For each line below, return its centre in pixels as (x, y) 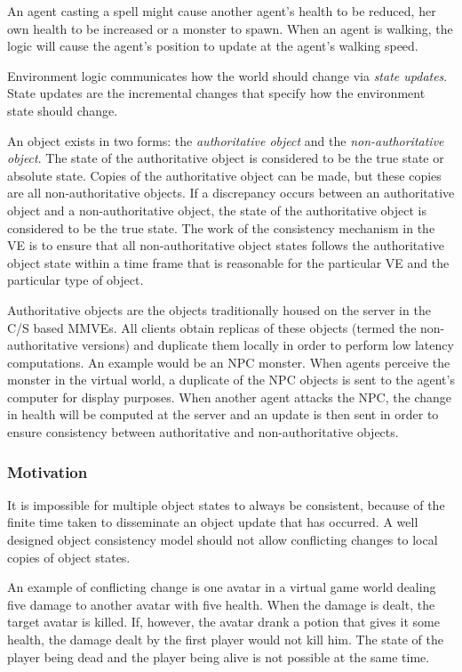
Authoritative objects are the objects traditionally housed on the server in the (219, 309)
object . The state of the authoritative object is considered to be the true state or (226, 158)
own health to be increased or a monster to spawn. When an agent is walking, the (230, 28)
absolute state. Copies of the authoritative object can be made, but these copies (224, 175)
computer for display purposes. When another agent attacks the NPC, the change (229, 397)
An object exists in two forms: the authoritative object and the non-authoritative (226, 140)
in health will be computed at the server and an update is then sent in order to (223, 414)
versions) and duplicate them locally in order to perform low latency (268, 345)
